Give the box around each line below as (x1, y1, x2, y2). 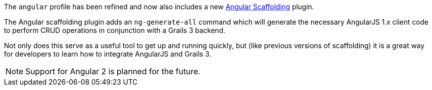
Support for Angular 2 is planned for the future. (25, 66, 200, 76)
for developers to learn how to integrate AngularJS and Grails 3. (4, 50, 211, 58)
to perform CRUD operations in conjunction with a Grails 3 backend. (4, 26, 226, 34)
